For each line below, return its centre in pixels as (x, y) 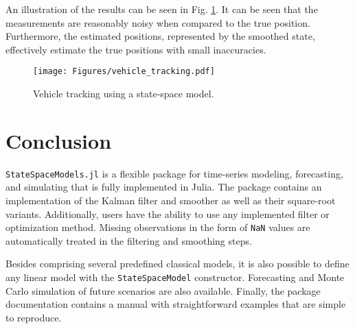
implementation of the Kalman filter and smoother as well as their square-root (171, 200)
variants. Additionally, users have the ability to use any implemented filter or (168, 214)
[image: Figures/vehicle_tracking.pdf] (124, 72)
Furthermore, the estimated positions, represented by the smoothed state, (160, 36)
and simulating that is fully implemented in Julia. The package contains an (164, 187)
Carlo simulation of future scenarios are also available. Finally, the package (163, 290)
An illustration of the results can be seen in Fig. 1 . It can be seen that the (162, 9)
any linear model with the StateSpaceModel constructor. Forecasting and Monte (175, 277)
